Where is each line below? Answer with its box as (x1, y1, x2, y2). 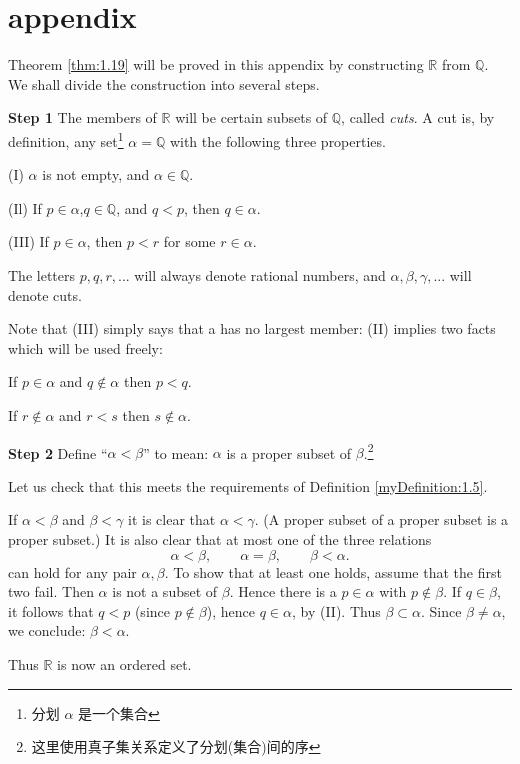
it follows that (8, 600, 94, 621)
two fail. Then (8, 581, 94, 602)
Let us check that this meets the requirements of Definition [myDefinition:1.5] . (8, 475, 488, 496)
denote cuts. (8, 284, 82, 305)
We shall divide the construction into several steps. (8, 73, 320, 94)
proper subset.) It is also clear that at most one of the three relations (8, 528, 432, 549)
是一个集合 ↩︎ (78, 702, 160, 723)
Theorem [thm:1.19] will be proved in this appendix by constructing (8, 54, 424, 75)
